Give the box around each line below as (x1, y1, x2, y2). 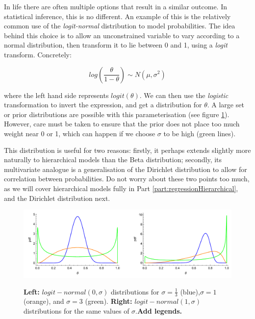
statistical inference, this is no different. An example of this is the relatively (4, 11, 231, 21)
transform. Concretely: (4, 49, 72, 59)
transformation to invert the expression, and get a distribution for (4, 99, 202, 110)
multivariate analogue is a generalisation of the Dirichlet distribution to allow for (4, 164, 247, 174)
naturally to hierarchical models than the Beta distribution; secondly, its (4, 154, 222, 165)
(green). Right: (85, 296, 132, 306)
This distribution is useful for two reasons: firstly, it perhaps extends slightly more (4, 145, 251, 155)
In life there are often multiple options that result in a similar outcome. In (4, 1, 227, 11)
